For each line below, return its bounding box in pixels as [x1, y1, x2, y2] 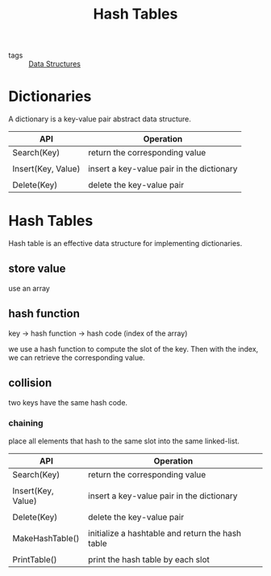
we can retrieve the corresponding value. [8, 353, 145, 362]
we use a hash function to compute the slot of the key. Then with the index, [8, 344, 259, 354]
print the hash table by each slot [88, 553, 210, 565]
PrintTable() [12, 553, 58, 565]
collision [8, 376, 52, 390]
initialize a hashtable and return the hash [88, 527, 242, 539]
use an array [8, 283, 50, 293]
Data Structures [28, 59, 81, 69]
